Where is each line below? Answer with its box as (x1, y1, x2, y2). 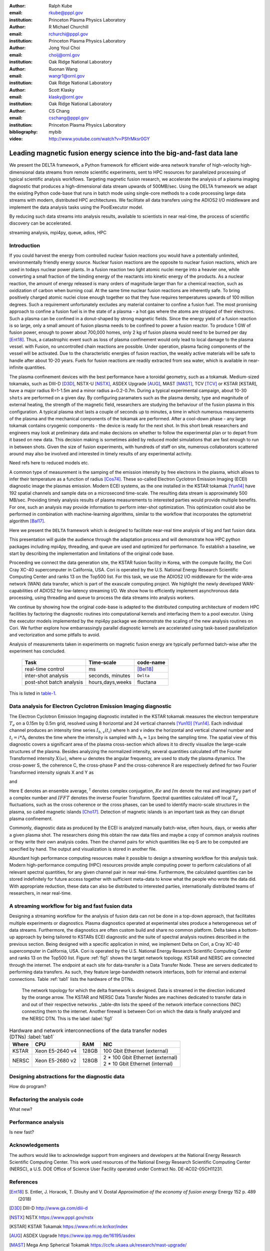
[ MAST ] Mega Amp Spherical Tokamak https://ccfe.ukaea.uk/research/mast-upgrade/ (9, 1241, 187, 1248)
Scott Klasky (48, 87, 75, 93)
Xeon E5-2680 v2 (35, 1057, 77, 1064)
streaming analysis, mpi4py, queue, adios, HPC (9, 229, 107, 235)
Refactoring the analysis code (9, 1096, 83, 1103)
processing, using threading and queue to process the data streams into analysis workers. (9, 594, 195, 600)
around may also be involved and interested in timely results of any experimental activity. (9, 450, 192, 456)
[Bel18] (137, 666, 153, 673)
